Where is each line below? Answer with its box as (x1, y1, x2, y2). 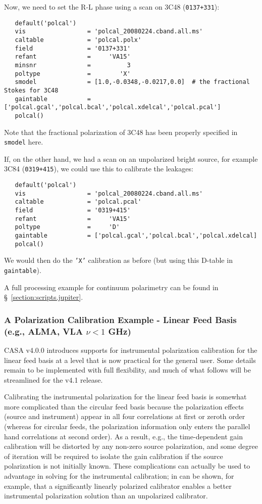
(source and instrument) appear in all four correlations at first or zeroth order (4, 411, 245, 422)
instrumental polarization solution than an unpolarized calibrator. (4, 490, 208, 501)
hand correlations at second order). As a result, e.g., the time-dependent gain (4, 431, 243, 441)
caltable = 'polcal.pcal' (15, 198, 142, 206)
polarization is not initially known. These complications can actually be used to (4, 461, 250, 471)
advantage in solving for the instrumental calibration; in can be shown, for (4, 471, 234, 481)
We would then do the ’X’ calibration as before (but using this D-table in (4, 255, 233, 265)
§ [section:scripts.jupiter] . (4, 292, 83, 302)
